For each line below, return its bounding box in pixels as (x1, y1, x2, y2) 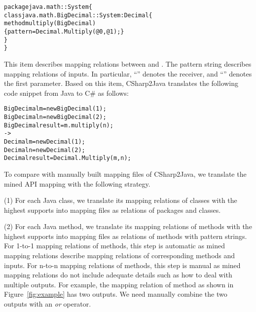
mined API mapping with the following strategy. (4, 178, 150, 189)
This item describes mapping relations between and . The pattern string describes (4, 58, 252, 69)
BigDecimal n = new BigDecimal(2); (4, 113, 107, 120)
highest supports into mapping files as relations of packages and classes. (4, 204, 221, 215)
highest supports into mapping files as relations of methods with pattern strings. (4, 231, 247, 241)
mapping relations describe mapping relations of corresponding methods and (4, 250, 235, 261)
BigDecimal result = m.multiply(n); (4, 121, 113, 129)
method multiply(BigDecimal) (4, 20, 96, 27)
